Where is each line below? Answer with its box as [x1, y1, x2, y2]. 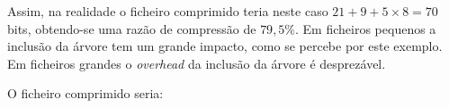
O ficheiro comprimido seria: [7, 84, 164, 103]
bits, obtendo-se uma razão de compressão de [7, 19, 256, 37]
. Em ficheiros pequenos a [295, 19, 436, 37]
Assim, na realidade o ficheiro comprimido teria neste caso [7, 2, 328, 20]
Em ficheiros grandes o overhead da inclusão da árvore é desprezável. [7, 54, 386, 72]
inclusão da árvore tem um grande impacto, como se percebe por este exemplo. [7, 37, 443, 55]
